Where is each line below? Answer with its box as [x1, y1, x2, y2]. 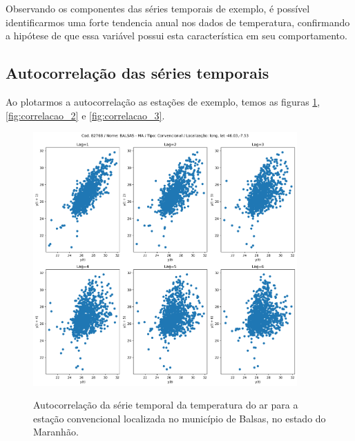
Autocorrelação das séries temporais [6, 62, 269, 84]
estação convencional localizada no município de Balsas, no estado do [33, 411, 326, 425]
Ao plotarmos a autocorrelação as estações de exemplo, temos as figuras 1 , [6, 94, 320, 108]
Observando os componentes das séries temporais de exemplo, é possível [6, 1, 310, 15]
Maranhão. [33, 424, 79, 439]
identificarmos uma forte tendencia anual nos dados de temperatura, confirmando [6, 14, 350, 29]
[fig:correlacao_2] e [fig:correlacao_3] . [6, 108, 165, 122]
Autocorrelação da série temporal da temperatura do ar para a [33, 398, 298, 412]
